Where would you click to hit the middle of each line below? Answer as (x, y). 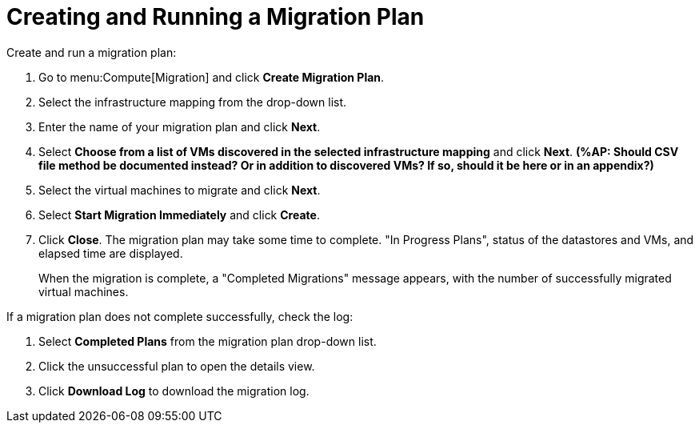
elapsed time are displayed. (111, 253)
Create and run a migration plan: (92, 52)
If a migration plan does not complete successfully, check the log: (180, 316)
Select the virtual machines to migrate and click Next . (180, 190)
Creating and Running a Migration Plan (216, 17)
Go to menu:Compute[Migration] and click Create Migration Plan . (212, 77)
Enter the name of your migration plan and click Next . (180, 126)
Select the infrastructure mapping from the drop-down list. (193, 102)
